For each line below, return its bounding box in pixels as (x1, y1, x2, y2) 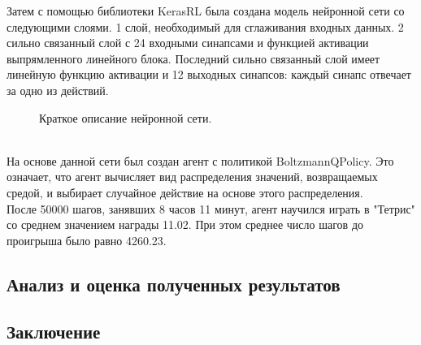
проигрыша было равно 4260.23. (7, 231, 167, 248)
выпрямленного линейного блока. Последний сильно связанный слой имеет (7, 50, 380, 67)
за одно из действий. (7, 81, 109, 98)
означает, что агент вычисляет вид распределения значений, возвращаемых (7, 168, 378, 185)
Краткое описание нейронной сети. (39, 109, 212, 126)
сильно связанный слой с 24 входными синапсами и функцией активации (7, 34, 369, 51)
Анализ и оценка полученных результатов (7, 271, 341, 296)
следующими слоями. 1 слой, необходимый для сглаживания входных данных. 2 (7, 18, 404, 35)
